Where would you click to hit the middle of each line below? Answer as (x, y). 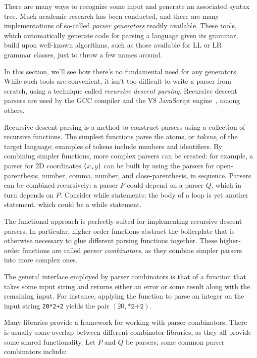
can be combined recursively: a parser (61, 185)
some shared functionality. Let (50, 341)
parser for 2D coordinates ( (46, 165)
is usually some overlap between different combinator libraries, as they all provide (128, 332)
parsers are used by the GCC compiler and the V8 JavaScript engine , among (122, 100)
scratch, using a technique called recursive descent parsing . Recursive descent (121, 90)
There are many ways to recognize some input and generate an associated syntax (127, 6)
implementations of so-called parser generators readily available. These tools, (120, 26)
